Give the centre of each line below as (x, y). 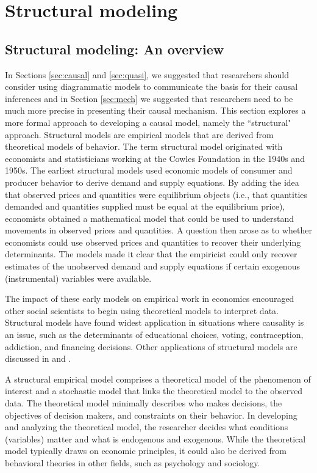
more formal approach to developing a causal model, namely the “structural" (148, 122)
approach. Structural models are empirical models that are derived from (139, 134)
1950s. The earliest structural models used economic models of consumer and (149, 170)
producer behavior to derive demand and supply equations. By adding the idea (152, 182)
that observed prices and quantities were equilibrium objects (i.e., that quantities (156, 194)
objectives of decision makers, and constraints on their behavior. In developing (151, 415)
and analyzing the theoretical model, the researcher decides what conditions (147, 427)
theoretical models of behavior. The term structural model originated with (144, 146)
